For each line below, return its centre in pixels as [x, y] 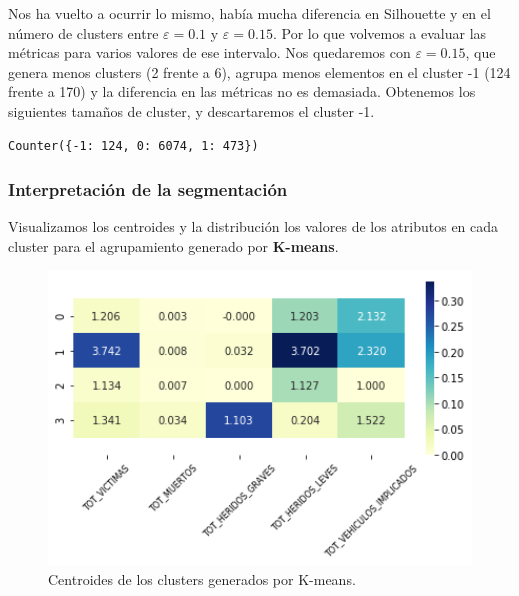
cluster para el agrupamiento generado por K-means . [173, 245]
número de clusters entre [83, 32]
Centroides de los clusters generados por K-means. [202, 578]
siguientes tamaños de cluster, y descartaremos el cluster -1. [191, 110]
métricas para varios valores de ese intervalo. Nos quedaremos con [209, 52]
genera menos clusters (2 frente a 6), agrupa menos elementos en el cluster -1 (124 [259, 71]
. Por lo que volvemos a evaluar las [379, 32]
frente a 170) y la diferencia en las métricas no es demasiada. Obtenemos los [242, 91]
